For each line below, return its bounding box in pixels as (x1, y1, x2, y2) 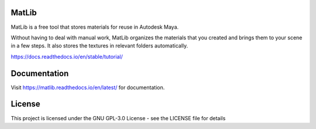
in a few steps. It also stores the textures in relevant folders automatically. (11, 42, 188, 49)
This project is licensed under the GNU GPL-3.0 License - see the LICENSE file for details (11, 114, 226, 121)
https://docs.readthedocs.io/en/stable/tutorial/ (11, 53, 123, 60)
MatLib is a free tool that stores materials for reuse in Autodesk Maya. (11, 23, 179, 30)
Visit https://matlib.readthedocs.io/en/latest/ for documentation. (11, 84, 165, 91)
